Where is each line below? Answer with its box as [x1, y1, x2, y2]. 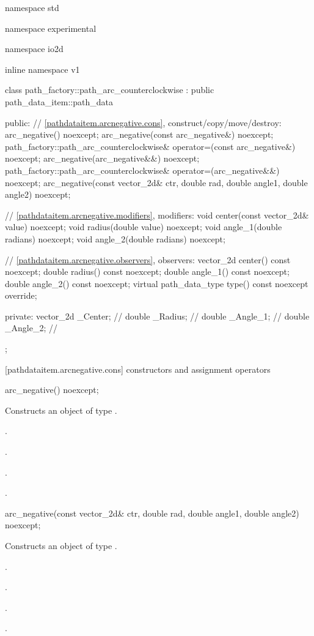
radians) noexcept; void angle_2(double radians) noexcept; [5, 232, 225, 245]
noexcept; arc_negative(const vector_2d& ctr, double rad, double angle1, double [5, 176, 308, 189]
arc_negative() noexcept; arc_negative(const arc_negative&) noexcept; [5, 128, 274, 141]
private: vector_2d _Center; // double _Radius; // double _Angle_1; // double [5, 309, 310, 322]
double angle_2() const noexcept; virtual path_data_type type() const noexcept [5, 277, 309, 290]
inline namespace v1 [5, 62, 80, 75]
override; [5, 289, 37, 302]
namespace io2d [5, 42, 64, 55]
